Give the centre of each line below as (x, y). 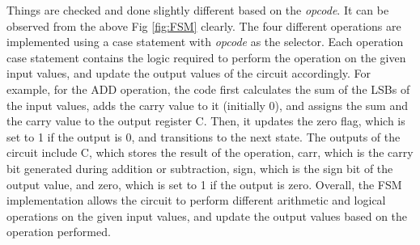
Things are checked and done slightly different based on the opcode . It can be (198, 10)
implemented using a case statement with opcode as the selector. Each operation (205, 42)
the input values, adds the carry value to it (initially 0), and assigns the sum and (208, 105)
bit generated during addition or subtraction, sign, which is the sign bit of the (200, 168)
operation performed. (59, 232)
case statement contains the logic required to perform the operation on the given (206, 57)
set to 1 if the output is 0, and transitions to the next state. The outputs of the (204, 136)
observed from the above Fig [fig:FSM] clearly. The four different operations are (204, 25)
